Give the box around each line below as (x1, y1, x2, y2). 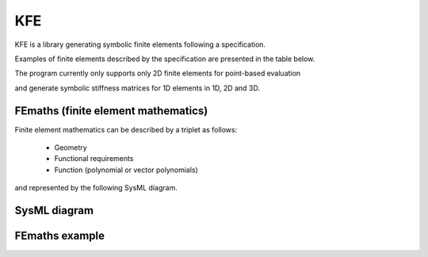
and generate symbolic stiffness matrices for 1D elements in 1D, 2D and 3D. (14, 83, 261, 93)
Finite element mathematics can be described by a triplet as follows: (14, 125, 238, 134)
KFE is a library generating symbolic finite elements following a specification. (14, 40, 266, 49)
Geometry (54, 143, 87, 152)
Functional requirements (54, 154, 134, 163)
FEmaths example (14, 229, 105, 243)
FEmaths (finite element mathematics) (14, 104, 208, 117)
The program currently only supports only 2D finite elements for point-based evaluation (14, 68, 301, 79)
